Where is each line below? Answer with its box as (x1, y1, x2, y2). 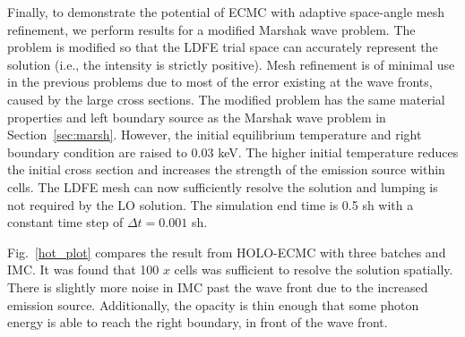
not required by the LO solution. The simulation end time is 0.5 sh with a (7, 195, 414, 214)
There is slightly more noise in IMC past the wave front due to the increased (7, 277, 428, 296)
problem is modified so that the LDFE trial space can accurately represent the (7, 38, 438, 56)
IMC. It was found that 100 (7, 260, 159, 279)
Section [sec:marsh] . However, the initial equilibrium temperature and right (7, 125, 422, 144)
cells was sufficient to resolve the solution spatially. (174, 260, 453, 279)
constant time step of (7, 213, 124, 232)
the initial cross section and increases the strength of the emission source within (7, 160, 445, 179)
